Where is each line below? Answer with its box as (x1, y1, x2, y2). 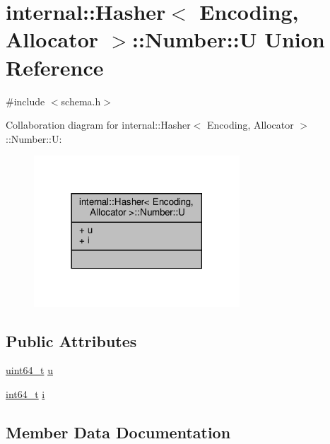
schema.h (61, 93, 101, 108)
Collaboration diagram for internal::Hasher (6, 117, 191, 132)
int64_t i (6, 387, 45, 402)
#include (6, 93, 45, 108)
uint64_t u (6, 363, 53, 378)
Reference (6, 52, 104, 81)
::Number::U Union (132, 25, 325, 54)
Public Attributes (6, 329, 137, 351)
